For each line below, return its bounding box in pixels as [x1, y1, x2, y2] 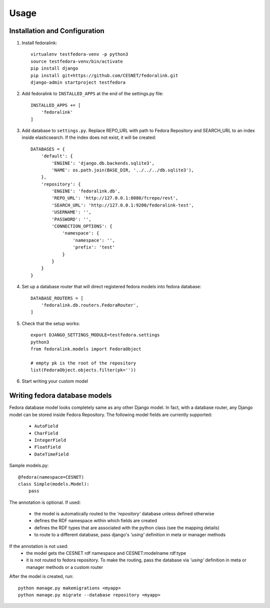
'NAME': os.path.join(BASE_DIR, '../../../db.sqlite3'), [51, 167, 194, 173]
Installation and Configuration [9, 27, 104, 35]
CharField [34, 430, 58, 436]
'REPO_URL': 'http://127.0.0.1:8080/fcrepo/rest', [51, 195, 178, 201]
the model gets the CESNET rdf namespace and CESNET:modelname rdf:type [26, 550, 186, 556]
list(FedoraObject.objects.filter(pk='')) [30, 367, 136, 373]
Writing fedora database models [9, 391, 112, 400]
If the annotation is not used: [9, 543, 68, 549]
